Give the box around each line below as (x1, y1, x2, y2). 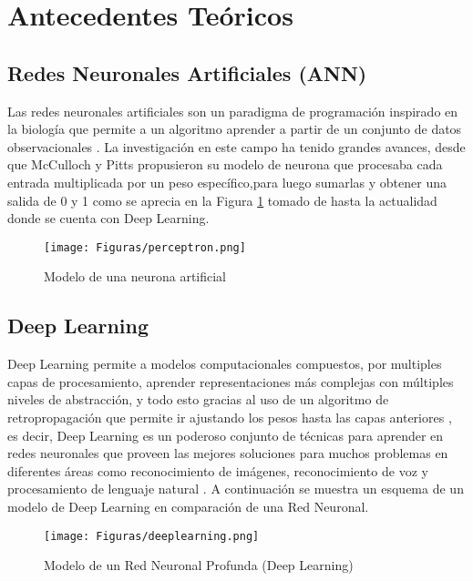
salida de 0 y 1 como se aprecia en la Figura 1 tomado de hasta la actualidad (7, 190, 437, 209)
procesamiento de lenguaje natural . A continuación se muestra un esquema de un (7, 479, 464, 498)
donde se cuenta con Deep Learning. (7, 209, 210, 228)
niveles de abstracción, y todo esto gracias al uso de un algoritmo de (7, 390, 389, 409)
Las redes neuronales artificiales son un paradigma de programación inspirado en (7, 101, 458, 120)
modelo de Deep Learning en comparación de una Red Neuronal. (7, 496, 369, 515)
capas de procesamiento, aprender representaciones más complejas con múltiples (7, 372, 454, 391)
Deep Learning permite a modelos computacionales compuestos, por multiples (7, 354, 442, 373)
